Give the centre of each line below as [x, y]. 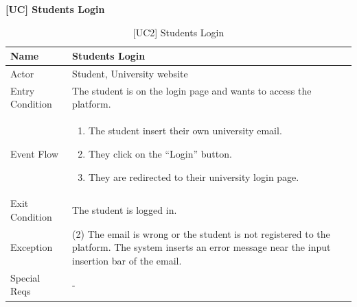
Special [25, 277]
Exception [32, 247]
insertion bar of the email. [127, 260]
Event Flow [34, 153]
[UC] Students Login [55, 9]
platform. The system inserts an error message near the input [201, 247]
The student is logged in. [125, 210]
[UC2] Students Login [178, 32]
